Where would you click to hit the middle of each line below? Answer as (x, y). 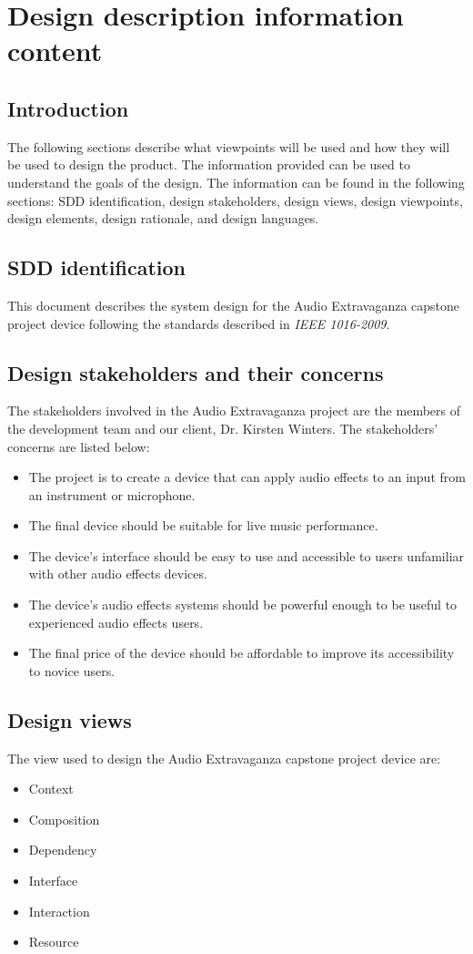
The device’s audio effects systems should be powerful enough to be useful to (243, 605)
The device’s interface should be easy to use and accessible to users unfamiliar (247, 555)
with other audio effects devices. (118, 574)
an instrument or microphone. (112, 494)
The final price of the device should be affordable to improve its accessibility (242, 653)
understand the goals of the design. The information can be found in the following (236, 182)
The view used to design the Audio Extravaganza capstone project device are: (224, 758)
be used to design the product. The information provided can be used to (209, 164)
